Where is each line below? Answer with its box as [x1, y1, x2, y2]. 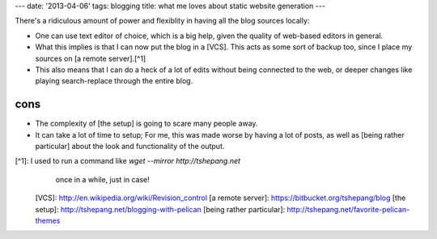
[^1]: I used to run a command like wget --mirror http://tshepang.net [15, 156, 241, 166]
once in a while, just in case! [55, 174, 150, 184]
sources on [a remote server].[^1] [35, 53, 146, 63]
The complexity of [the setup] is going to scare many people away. [35, 118, 258, 129]
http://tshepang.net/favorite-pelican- [286, 204, 410, 214]
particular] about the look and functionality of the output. [35, 142, 225, 152]
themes [35, 216, 61, 225]
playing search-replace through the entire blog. [35, 76, 193, 86]
